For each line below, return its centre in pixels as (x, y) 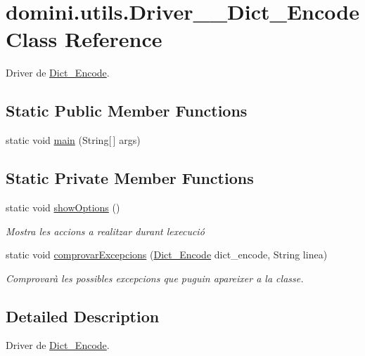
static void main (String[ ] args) (73, 140)
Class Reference (84, 39)
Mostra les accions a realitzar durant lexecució (105, 231)
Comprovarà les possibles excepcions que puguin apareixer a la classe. (155, 278)
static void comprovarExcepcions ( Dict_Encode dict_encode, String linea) (167, 255)
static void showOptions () (63, 207)
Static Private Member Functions (130, 178)
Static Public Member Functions (127, 111)
